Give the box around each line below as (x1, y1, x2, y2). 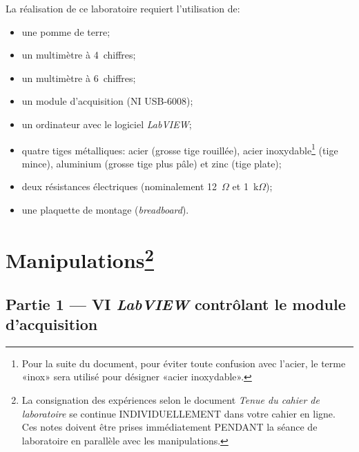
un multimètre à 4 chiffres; (21, 48, 136, 62)
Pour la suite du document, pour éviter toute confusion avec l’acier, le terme (21, 356, 346, 370)
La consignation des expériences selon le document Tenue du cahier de (21, 393, 320, 407)
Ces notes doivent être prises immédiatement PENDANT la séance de (21, 420, 318, 434)
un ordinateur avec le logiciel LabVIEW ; (21, 116, 192, 131)
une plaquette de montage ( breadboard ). (21, 203, 189, 216)
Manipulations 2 (6, 243, 154, 274)
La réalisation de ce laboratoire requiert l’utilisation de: (6, 1, 240, 15)
